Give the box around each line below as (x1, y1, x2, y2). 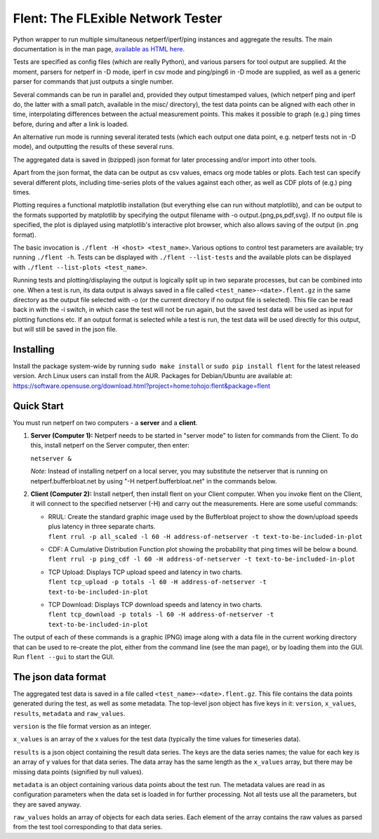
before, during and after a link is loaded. (13, 119, 129, 128)
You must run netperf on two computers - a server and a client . (13, 418, 198, 427)
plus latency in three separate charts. (48, 522, 156, 531)
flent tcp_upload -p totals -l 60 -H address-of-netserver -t (48, 578, 267, 586)
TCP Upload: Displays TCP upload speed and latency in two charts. (48, 568, 243, 576)
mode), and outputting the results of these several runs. (13, 143, 175, 151)
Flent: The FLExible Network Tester (13, 11, 222, 26)
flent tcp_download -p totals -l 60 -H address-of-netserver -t (48, 611, 274, 618)
